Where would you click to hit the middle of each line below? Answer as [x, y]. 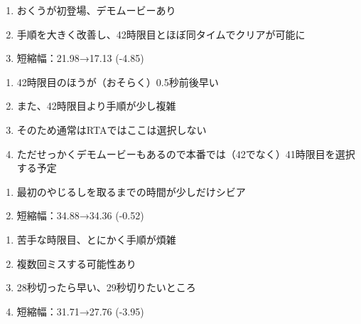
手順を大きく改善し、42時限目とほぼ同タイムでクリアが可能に [161, 34]
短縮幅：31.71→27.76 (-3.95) [80, 311]
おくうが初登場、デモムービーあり [96, 10]
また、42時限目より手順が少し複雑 [96, 106]
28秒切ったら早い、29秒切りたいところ [106, 287]
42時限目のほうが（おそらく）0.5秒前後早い [118, 82]
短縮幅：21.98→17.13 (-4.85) [80, 58]
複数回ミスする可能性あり [76, 263]
